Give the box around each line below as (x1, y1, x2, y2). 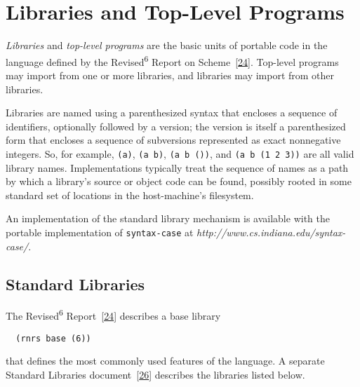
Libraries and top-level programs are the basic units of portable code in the (6, 38, 328, 53)
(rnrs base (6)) (15, 333, 91, 344)
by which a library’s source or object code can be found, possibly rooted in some (6, 174, 352, 189)
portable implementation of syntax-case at (6, 224, 194, 239)
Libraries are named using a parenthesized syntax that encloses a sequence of (6, 105, 338, 120)
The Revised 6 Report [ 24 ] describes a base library (6, 306, 221, 323)
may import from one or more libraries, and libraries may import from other (6, 67, 335, 82)
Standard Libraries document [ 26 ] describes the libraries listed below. (6, 367, 305, 381)
